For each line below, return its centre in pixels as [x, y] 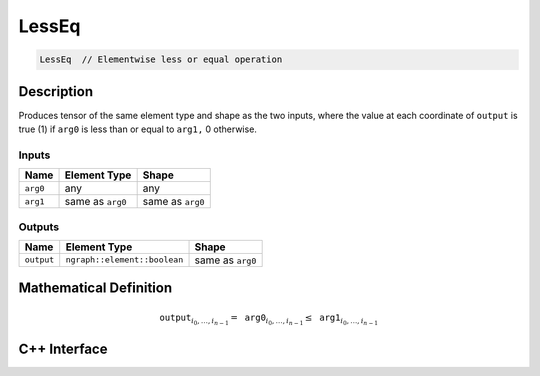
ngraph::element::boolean [124, 260]
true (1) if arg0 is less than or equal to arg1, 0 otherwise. [137, 129]
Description [56, 91]
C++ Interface [63, 349]
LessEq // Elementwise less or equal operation [161, 59]
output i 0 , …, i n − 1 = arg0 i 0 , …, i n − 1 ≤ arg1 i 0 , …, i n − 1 [269, 319]
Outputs [39, 227]
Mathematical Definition [95, 288]
